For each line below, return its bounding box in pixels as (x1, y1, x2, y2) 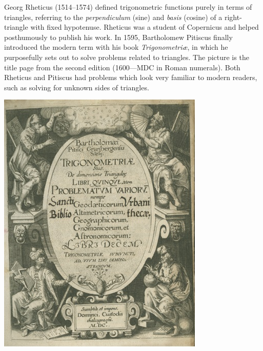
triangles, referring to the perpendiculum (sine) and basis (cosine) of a (4, 11, 222, 22)
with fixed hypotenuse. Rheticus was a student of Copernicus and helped (30, 22, 259, 32)
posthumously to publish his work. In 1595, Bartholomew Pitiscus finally (4, 31, 233, 42)
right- (224, 11, 242, 22)
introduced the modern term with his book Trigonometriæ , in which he (4, 42, 228, 52)
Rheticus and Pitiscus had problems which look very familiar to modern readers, (4, 72, 257, 83)
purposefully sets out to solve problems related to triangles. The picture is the (4, 51, 249, 62)
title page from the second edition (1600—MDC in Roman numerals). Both (4, 62, 240, 72)
